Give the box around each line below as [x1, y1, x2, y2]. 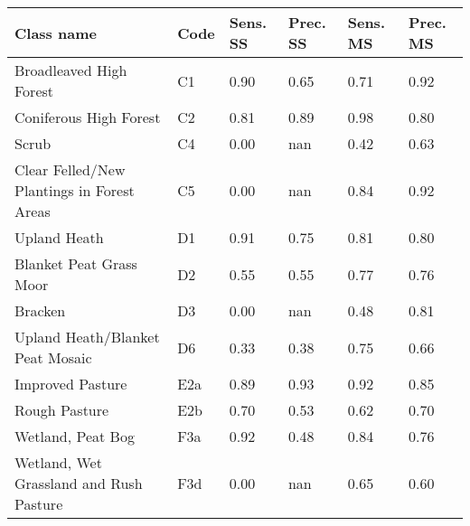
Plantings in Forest [14, 180, 135, 201]
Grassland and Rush [14, 473, 143, 493]
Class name [14, 22, 97, 43]
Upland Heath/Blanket [14, 326, 160, 347]
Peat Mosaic [14, 347, 92, 368]
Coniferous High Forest [14, 107, 161, 127]
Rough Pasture [14, 399, 109, 420]
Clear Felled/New [14, 159, 126, 180]
